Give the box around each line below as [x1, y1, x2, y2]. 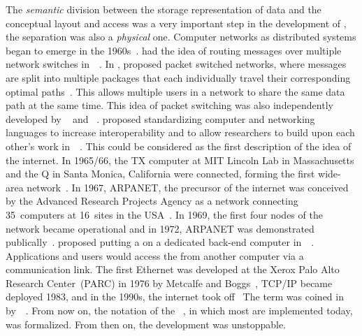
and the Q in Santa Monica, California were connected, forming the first [6, 166, 315, 181]
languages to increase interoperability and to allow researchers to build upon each [6, 125, 355, 140]
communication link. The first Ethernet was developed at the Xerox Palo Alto [6, 262, 340, 277]
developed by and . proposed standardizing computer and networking [6, 111, 315, 126]
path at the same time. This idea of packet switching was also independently [6, 98, 333, 112]
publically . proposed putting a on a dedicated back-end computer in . [6, 235, 314, 249]
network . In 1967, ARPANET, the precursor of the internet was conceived [27, 180, 349, 194]
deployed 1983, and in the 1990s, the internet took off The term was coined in [6, 289, 344, 304]
